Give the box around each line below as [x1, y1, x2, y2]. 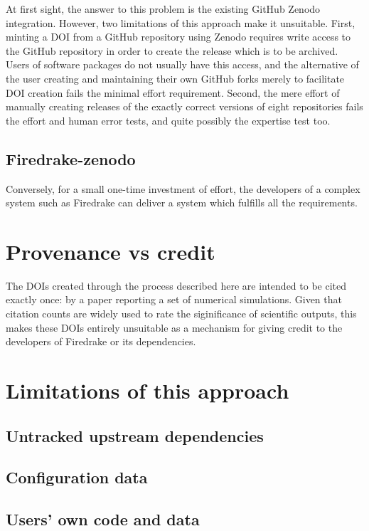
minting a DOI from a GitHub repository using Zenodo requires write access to [6, 29, 351, 44]
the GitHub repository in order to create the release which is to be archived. [6, 43, 338, 58]
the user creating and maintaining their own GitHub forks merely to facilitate [6, 70, 345, 85]
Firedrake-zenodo [6, 147, 136, 169]
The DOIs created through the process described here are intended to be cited [6, 278, 347, 293]
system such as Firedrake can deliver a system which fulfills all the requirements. [6, 195, 358, 210]
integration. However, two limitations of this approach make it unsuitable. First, [6, 15, 355, 30]
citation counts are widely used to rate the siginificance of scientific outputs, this [6, 306, 357, 321]
